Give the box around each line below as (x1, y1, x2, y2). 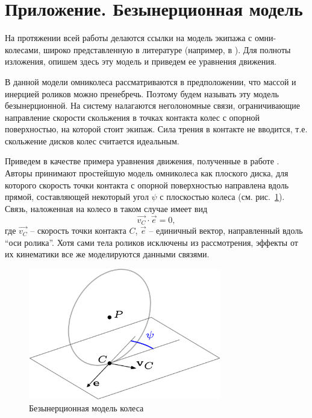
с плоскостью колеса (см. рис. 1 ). (160, 190, 285, 203)
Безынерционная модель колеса (29, 401, 144, 414)
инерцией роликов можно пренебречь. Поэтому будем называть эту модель (5, 87, 279, 100)
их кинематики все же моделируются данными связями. (5, 248, 210, 260)
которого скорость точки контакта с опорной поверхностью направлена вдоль (5, 178, 289, 191)
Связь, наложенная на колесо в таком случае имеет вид (5, 202, 208, 214)
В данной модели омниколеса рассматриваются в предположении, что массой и (5, 75, 296, 88)
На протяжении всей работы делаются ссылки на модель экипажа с (5, 31, 252, 44)
